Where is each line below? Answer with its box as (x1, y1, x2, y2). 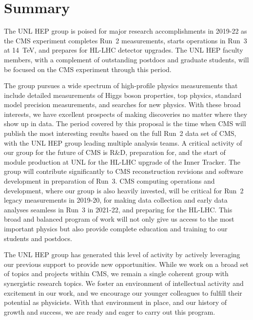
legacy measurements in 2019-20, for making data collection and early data (4, 195, 228, 205)
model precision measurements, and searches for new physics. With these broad (4, 99, 241, 110)
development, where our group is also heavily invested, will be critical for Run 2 (4, 185, 244, 195)
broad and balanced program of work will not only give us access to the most (4, 214, 234, 224)
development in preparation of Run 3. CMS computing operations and (4, 176, 215, 186)
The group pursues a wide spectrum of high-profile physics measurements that (4, 80, 238, 91)
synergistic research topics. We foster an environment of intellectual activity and (4, 278, 244, 288)
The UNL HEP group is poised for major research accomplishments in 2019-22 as (4, 26, 247, 36)
